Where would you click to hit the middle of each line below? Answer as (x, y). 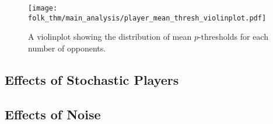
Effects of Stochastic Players (92, 79)
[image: (43, 8)
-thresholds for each (233, 37)
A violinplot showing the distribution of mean (110, 37)
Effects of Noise (53, 114)
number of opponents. (67, 48)
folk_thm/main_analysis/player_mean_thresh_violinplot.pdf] (147, 18)
